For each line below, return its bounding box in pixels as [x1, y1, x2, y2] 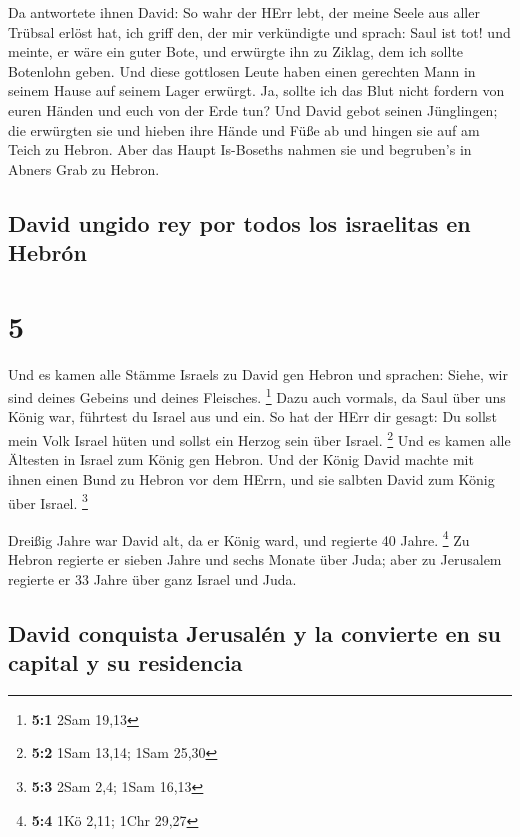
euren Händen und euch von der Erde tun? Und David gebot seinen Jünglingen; [8, 99, 498, 120]
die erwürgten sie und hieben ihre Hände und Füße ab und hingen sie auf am [8, 119, 480, 140]
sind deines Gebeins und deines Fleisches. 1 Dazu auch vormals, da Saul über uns [8, 384, 506, 407]
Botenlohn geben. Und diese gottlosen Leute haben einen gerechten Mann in [8, 60, 476, 81]
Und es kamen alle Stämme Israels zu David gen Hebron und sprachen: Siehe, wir [8, 363, 508, 384]
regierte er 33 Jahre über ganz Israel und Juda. [8, 568, 297, 589]
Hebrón [8, 237, 87, 268]
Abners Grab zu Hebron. [8, 158, 160, 179]
